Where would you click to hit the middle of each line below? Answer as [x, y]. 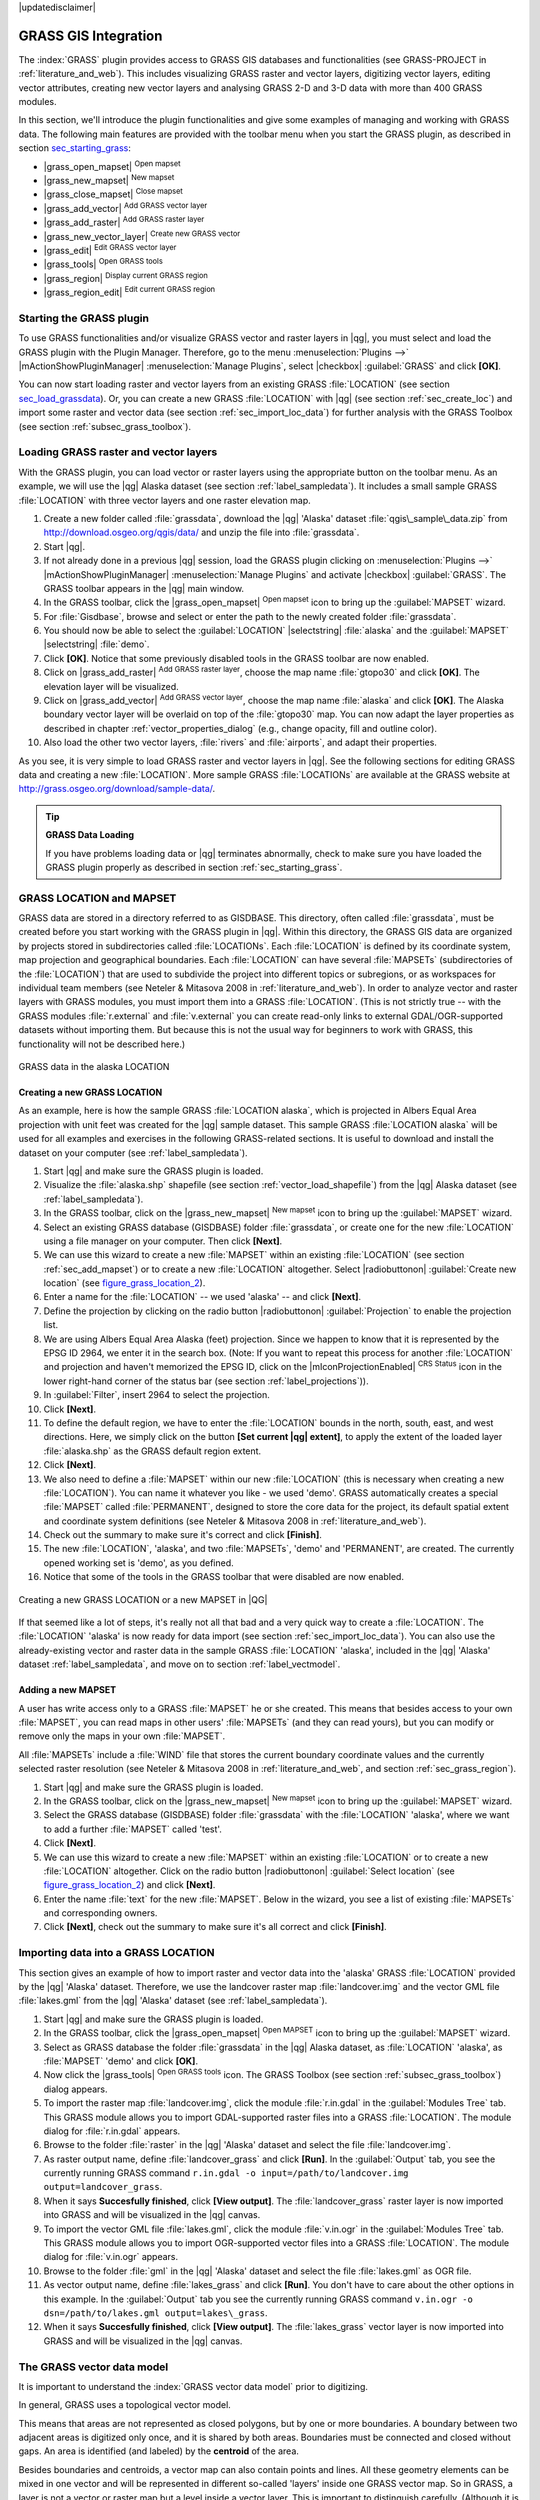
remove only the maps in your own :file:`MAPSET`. [122, 1736]
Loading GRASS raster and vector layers [118, 452]
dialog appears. [75, 2089]
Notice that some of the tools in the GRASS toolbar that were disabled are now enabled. [224, 1577]
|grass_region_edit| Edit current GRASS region [129, 292]
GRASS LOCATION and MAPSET [97, 898]
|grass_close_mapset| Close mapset [113, 193]
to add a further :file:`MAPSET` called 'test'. [132, 1829]
